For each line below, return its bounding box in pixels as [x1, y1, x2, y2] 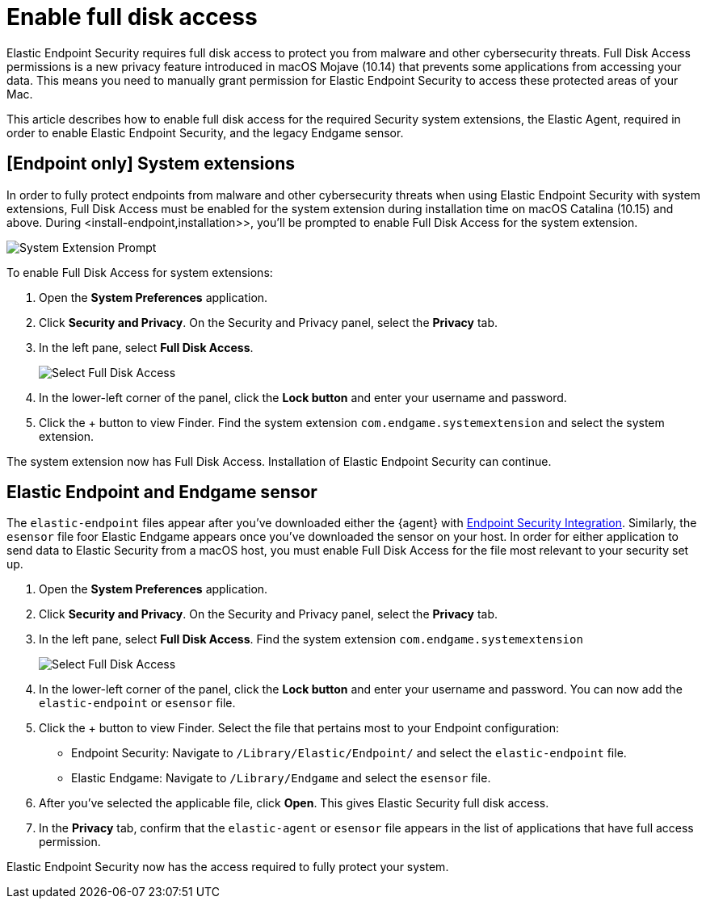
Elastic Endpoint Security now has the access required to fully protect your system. [6, 860, 449, 874]
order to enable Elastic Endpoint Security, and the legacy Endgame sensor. [6, 125, 404, 140]
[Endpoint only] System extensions [6, 153, 296, 174]
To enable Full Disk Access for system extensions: [6, 265, 273, 279]
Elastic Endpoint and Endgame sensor [6, 482, 317, 503]
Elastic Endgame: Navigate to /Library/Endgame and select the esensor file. [71, 771, 491, 786]
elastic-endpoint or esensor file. [39, 696, 236, 710]
